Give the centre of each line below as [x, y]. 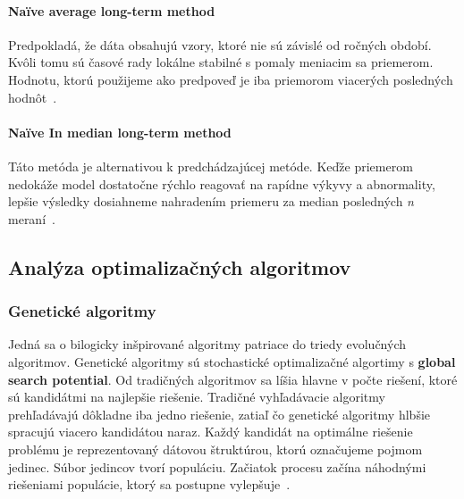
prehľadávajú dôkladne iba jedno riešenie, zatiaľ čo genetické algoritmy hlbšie [219, 414]
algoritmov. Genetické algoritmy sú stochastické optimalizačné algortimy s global [232, 361]
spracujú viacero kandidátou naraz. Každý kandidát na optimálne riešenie [211, 432]
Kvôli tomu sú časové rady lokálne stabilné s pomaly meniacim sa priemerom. [221, 62]
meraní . [32, 218]
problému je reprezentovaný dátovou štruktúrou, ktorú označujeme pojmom [215, 449]
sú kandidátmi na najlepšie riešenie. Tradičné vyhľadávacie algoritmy [197, 397]
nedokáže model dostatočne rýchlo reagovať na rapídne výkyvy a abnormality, [222, 183]
